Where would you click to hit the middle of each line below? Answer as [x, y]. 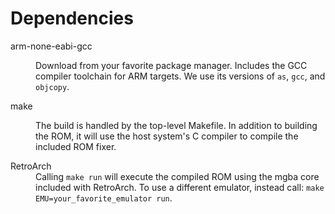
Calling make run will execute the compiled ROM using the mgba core [177, 176]
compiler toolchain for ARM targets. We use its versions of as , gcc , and [180, 76]
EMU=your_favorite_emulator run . [104, 198]
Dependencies [72, 18]
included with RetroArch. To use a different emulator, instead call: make [180, 187]
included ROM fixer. [76, 146]
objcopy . [52, 86]
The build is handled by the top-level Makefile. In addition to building [176, 125]
